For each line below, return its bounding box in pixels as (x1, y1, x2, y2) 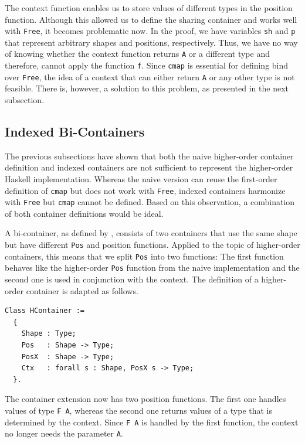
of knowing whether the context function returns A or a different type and (5, 47, 270, 60)
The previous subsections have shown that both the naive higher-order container (5, 149, 294, 162)
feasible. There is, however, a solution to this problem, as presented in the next (5, 82, 289, 94)
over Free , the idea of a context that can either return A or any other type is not (5, 70, 295, 83)
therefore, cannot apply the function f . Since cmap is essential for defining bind (5, 59, 289, 71)
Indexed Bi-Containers (5, 122, 145, 140)
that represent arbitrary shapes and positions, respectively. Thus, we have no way (5, 36, 298, 48)
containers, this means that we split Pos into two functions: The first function (5, 250, 284, 262)
